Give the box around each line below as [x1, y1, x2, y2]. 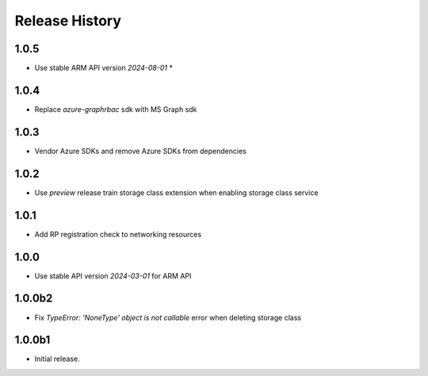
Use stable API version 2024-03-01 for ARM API [34, 270, 192, 281]
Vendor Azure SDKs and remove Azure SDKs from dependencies [34, 146, 247, 155]
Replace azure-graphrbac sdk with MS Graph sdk [34, 104, 197, 114]
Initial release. [34, 354, 80, 364]
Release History [14, 12, 122, 29]
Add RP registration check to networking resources [34, 229, 202, 239]
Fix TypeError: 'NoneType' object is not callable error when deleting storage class [34, 313, 301, 322]
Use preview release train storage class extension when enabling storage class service [34, 187, 319, 198]
